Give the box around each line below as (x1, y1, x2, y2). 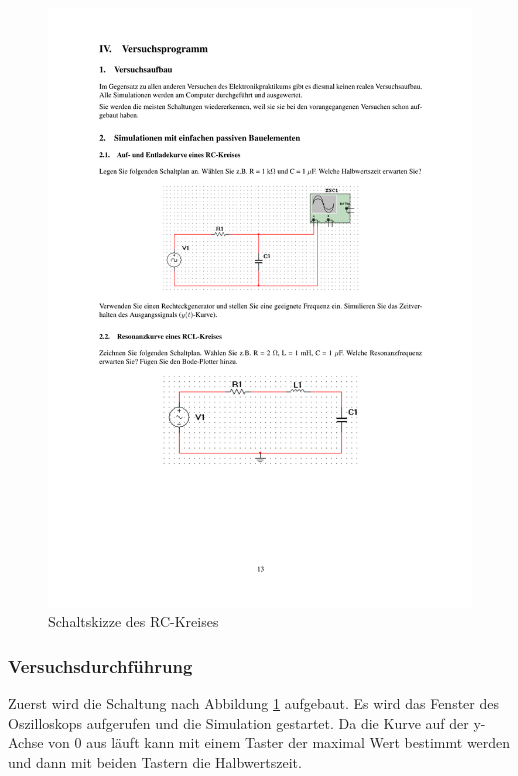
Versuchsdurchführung (8, 653, 193, 678)
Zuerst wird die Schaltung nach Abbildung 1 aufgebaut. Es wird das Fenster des (8, 693, 499, 714)
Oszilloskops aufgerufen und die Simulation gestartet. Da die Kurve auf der (8, 712, 469, 733)
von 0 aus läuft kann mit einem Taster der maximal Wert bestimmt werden (48, 732, 511, 753)
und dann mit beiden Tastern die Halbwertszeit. (8, 751, 302, 772)
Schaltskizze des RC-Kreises (48, 611, 219, 632)
